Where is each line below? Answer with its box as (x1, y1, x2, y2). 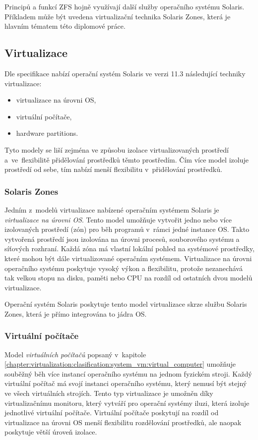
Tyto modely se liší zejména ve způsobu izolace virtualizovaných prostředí (4, 144, 229, 155)
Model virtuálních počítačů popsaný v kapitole (4, 349, 146, 359)
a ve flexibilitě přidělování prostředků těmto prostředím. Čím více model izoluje (4, 154, 249, 165)
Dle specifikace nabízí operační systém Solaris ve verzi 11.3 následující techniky (4, 68, 246, 78)
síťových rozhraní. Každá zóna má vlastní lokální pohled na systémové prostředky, (4, 243, 255, 254)
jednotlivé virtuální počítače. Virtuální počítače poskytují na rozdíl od (4, 407, 219, 418)
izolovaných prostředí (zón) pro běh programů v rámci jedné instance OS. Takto (4, 224, 250, 234)
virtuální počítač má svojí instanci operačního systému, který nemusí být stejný (4, 378, 247, 388)
